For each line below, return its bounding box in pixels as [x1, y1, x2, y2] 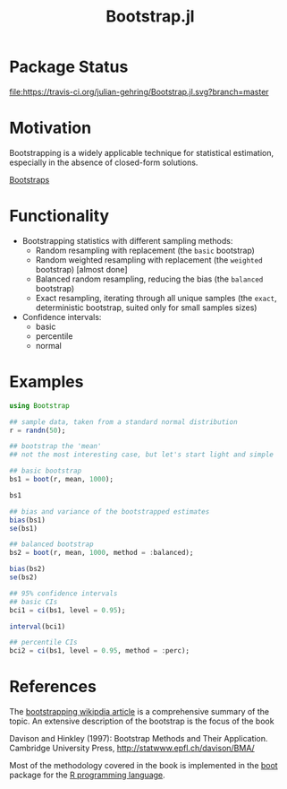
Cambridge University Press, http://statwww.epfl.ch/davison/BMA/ [9, 742, 255, 754]
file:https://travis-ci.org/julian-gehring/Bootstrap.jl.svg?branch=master [9, 86, 270, 97]
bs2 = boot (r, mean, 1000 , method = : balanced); [9, 549, 194, 558]
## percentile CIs [9, 638, 78, 647]
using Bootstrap [9, 401, 70, 410]
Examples [9, 372, 84, 392]
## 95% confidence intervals [9, 589, 118, 598]
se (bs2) [9, 573, 38, 582]
